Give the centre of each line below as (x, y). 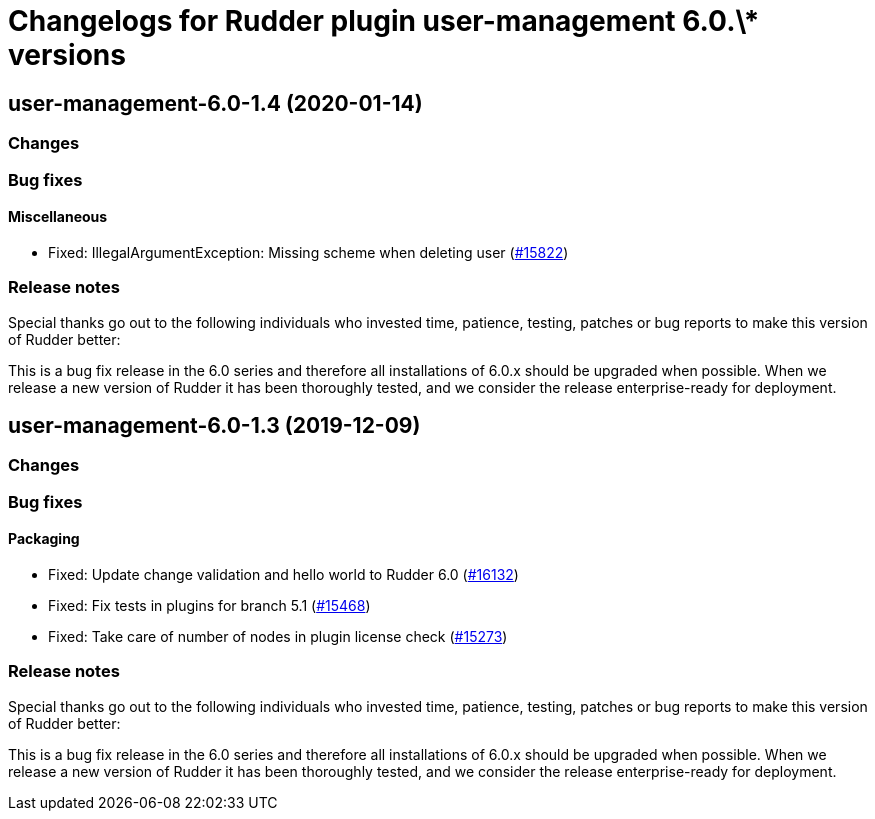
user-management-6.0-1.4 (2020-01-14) (215, 103)
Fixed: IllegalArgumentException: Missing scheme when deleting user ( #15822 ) (308, 252)
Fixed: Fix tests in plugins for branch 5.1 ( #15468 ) (209, 605)
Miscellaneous (58, 217)
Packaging (44, 539)
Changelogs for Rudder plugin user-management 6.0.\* (384, 21)
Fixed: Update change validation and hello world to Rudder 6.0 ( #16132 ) (283, 574)
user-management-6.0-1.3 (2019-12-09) (214, 425)
